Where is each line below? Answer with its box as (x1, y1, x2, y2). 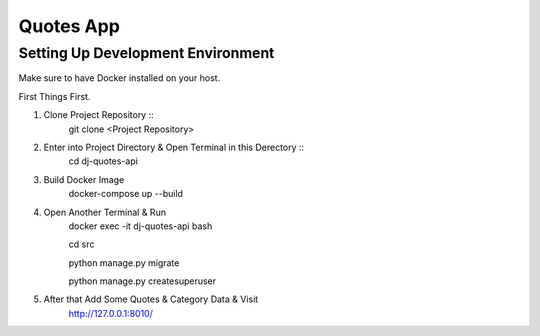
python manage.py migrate (68, 256, 180, 269)
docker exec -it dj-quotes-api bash (68, 220, 213, 232)
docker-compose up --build (68, 188, 184, 200)
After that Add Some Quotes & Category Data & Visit (43, 293, 259, 305)
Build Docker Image (43, 173, 125, 185)
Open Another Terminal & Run (43, 206, 167, 218)
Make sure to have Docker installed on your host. (18, 72, 221, 84)
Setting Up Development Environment (18, 44, 275, 62)
